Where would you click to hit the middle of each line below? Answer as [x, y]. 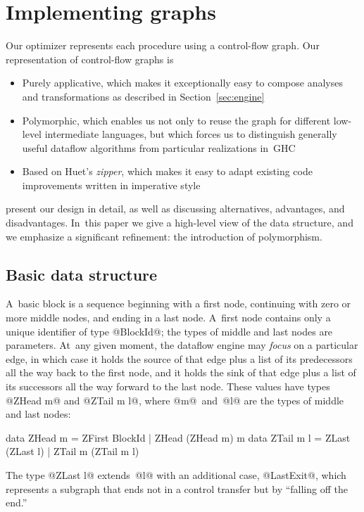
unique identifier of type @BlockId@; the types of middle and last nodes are [169, 331]
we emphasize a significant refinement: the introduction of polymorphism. [164, 236]
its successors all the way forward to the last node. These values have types [168, 386]
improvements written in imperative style [111, 185]
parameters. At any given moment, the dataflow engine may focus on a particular [182, 345]
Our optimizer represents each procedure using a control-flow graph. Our [163, 45]
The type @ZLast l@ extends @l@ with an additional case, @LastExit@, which [176, 474]
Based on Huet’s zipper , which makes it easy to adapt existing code [167, 171]
